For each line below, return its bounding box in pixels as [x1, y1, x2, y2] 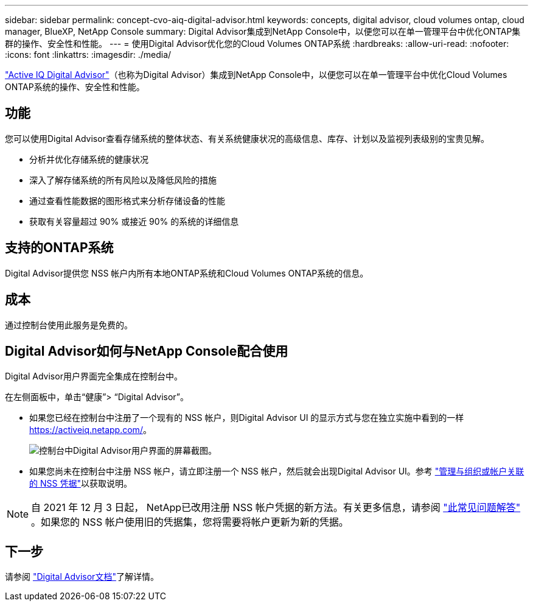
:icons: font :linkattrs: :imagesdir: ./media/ [5, 49, 172, 60]
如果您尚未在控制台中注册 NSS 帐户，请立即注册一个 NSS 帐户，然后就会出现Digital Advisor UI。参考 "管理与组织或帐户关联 [29, 466, 524, 477]
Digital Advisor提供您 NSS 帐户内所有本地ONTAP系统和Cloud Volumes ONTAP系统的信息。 [5, 267, 369, 278]
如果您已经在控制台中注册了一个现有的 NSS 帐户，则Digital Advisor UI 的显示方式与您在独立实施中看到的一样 [29, 412, 464, 423]
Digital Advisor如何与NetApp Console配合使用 [5, 343, 288, 359]
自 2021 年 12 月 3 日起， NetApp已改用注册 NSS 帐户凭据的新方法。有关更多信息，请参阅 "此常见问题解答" [31, 501, 521, 514]
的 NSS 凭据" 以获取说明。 [29, 478, 132, 489]
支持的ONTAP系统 [5, 240, 114, 256]
